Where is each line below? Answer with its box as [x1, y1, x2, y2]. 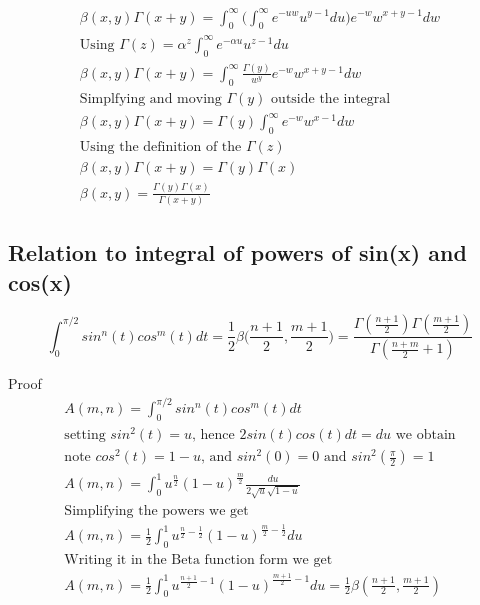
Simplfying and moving [79, 91, 222, 106]
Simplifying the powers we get [64, 503, 249, 518]
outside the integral [271, 91, 391, 106]
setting [64, 428, 106, 443]
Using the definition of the [79, 140, 242, 155]
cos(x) [8, 266, 72, 297]
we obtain [395, 428, 456, 443]
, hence [192, 428, 235, 443]
